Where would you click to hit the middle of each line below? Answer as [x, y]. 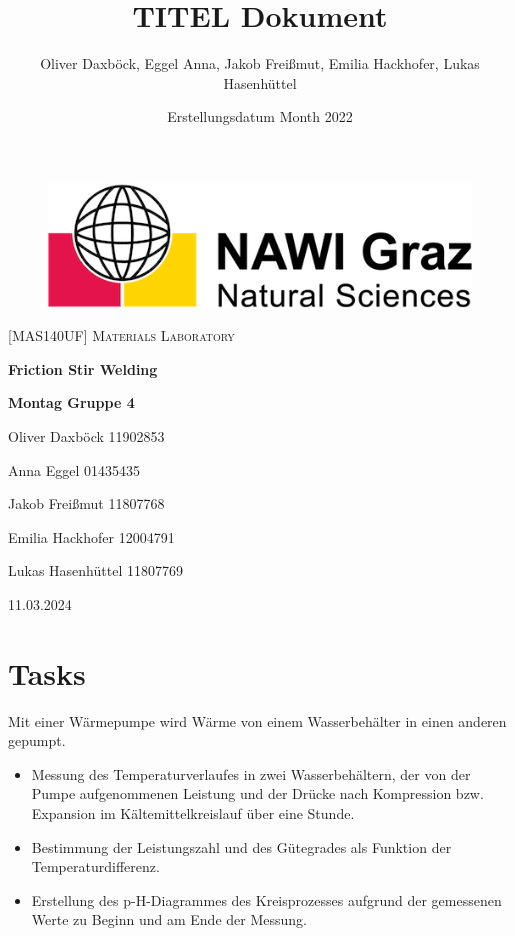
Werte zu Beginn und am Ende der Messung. [169, 919]
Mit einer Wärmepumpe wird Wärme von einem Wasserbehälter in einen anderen [257, 720]
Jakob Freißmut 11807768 [86, 503]
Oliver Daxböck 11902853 [86, 435]
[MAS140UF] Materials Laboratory [121, 335]
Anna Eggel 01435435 [74, 469]
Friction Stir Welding [83, 368]
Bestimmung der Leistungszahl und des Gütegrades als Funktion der [241, 846]
